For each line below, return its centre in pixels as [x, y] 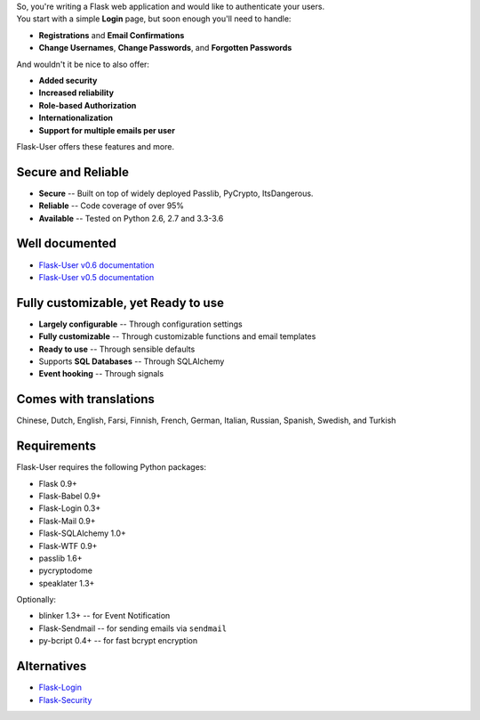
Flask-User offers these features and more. [96, 146]
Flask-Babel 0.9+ [70, 496]
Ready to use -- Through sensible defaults [117, 349]
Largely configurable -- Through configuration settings [141, 324]
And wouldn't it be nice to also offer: [83, 64]
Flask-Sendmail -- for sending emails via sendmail [132, 628]
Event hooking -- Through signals [101, 374]
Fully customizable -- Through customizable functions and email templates [177, 336]
